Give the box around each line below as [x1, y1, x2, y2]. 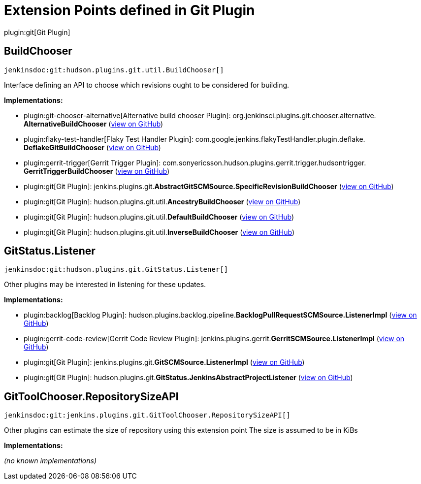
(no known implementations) [4, 456, 97, 465]
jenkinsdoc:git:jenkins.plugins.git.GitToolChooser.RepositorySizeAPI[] [4, 411, 291, 419]
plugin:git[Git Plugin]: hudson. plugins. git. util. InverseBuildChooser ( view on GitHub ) [24, 227, 295, 236]
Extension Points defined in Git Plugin [4, 2, 255, 19]
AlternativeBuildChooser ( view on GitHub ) [24, 119, 163, 128]
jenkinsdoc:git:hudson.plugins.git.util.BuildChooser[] [4, 65, 224, 74]
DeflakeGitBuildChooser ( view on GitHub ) [24, 143, 161, 152]
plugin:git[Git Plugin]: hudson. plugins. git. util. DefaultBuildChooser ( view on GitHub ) [24, 212, 294, 221]
